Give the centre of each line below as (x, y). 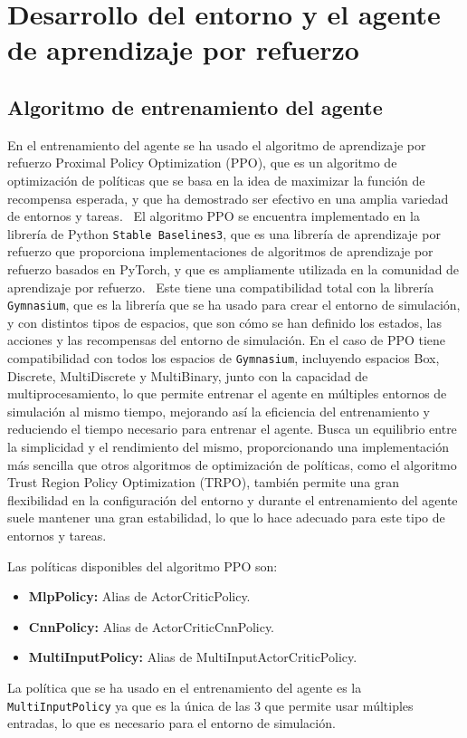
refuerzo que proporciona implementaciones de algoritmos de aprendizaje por (220, 251)
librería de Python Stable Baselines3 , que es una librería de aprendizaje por (224, 233)
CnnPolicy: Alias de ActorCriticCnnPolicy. (152, 626)
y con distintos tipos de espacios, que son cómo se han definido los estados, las (224, 322)
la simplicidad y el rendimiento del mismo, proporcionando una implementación (228, 447)
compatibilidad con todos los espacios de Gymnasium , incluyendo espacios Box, (224, 358)
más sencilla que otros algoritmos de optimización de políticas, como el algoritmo (232, 464)
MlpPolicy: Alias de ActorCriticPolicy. (139, 596)
